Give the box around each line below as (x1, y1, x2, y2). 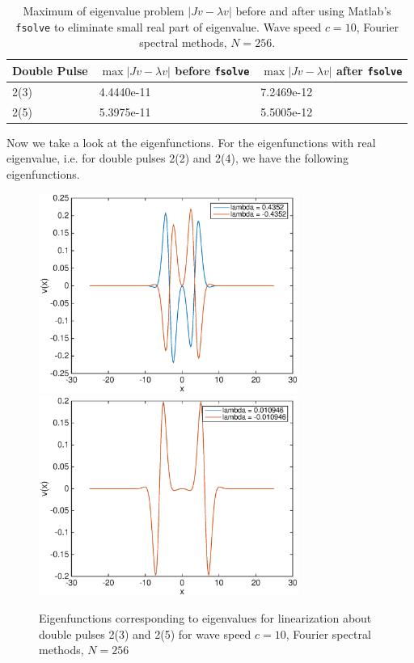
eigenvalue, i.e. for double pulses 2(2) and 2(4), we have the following (6, 150, 349, 167)
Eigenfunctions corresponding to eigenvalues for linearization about (39, 610, 372, 627)
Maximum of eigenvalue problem (23, 2, 184, 19)
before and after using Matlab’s (235, 2, 391, 19)
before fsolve (175, 61, 250, 78)
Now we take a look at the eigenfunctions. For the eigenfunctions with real (6, 133, 376, 150)
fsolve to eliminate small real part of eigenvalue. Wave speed (15, 18, 322, 35)
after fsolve (336, 61, 403, 78)
